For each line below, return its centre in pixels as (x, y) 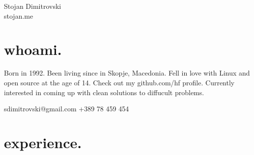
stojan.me (19, 15)
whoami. (33, 49)
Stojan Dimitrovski (33, 6)
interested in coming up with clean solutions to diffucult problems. (104, 92)
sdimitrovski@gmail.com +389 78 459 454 (67, 109)
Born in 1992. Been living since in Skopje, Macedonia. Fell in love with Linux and (127, 73)
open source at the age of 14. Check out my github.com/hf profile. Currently (119, 82)
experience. (43, 142)
